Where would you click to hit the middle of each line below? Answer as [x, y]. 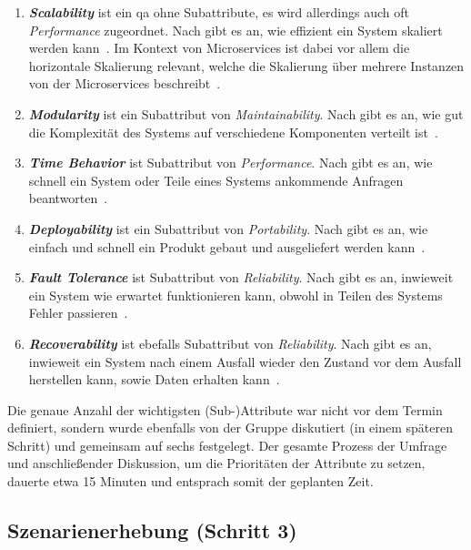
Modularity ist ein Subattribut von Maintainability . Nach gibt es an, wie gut [246, 113]
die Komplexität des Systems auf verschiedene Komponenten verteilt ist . [233, 132]
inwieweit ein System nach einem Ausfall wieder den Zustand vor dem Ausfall [245, 361]
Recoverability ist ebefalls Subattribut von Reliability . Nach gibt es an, [230, 343]
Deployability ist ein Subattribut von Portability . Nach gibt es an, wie [228, 228]
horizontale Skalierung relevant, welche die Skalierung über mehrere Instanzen [246, 65]
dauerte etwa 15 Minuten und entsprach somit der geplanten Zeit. [190, 481]
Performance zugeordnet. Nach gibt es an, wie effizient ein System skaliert [235, 30]
